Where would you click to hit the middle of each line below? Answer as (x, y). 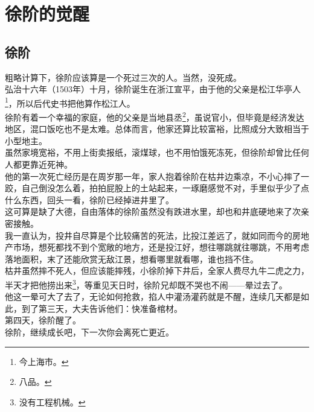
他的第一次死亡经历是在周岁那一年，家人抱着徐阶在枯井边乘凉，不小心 (144, 176)
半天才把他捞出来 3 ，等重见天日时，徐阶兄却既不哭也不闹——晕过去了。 (146, 284)
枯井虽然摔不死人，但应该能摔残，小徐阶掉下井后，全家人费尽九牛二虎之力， (157, 271)
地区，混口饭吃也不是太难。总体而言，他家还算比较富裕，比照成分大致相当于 (157, 129)
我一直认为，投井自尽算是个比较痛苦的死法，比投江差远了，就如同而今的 (149, 235)
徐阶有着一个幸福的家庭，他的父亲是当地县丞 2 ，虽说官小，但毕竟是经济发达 (155, 116)
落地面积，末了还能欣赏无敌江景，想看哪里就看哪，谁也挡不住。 (132, 258)
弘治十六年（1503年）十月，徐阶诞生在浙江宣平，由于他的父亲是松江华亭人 (153, 89)
